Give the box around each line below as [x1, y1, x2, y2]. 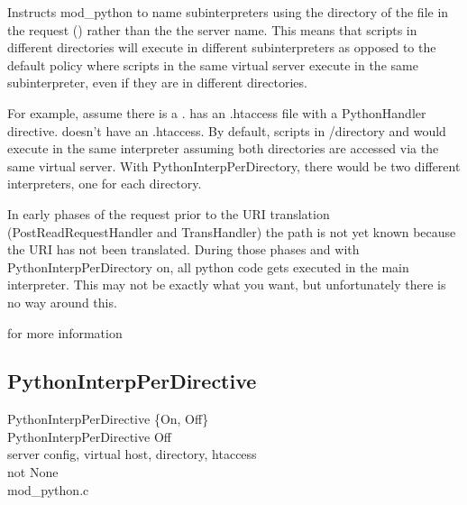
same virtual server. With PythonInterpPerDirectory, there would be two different [7, 156, 461, 175]
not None [7, 463, 59, 482]
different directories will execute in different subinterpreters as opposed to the [7, 38, 436, 57]
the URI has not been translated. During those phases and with [7, 240, 360, 259]
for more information [7, 323, 123, 342]
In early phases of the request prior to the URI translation [7, 204, 330, 223]
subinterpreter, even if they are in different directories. [7, 73, 307, 92]
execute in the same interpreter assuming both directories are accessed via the [7, 139, 439, 158]
